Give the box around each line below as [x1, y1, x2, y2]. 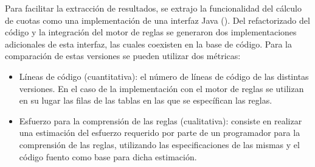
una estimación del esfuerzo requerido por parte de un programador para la [19, 126, 300, 139]
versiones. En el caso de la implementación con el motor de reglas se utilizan [19, 82, 304, 94]
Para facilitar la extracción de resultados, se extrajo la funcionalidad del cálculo [5, 2, 302, 14]
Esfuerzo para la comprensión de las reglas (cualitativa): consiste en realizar [19, 114, 302, 127]
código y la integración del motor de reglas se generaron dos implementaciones [5, 26, 297, 38]
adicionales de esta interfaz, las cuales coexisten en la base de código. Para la [5, 37, 292, 50]
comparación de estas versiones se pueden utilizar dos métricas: [5, 49, 241, 62]
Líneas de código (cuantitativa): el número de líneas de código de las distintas [19, 69, 309, 82]
